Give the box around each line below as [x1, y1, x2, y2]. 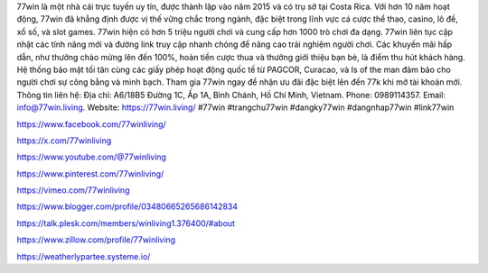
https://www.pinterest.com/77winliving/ [16, 168, 164, 179]
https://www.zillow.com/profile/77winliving [16, 234, 176, 245]
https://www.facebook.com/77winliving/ [16, 118, 166, 130]
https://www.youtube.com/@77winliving [16, 151, 167, 162]
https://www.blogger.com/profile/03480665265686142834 [16, 201, 239, 212]
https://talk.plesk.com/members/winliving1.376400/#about [16, 217, 235, 229]
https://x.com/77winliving [16, 135, 112, 146]
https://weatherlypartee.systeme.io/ [16, 250, 151, 261]
